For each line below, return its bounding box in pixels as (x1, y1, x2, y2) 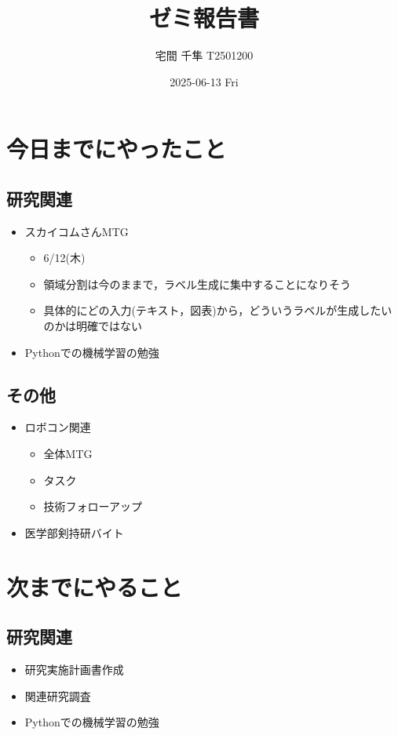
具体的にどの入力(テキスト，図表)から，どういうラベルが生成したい (43, 302, 393, 318)
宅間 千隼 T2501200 (155, 47, 254, 64)
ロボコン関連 (24, 419, 91, 435)
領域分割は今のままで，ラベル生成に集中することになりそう (43, 275, 352, 292)
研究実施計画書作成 (24, 661, 124, 678)
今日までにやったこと (6, 133, 227, 165)
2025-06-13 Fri (170, 73, 239, 89)
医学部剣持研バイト (24, 524, 124, 540)
